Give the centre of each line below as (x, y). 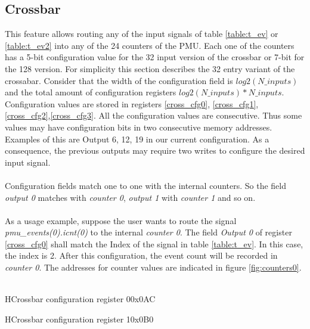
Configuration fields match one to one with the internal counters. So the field (146, 185)
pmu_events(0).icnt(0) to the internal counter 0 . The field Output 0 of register (148, 232)
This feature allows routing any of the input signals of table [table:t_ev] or (142, 34)
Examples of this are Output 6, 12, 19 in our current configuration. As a (137, 139)
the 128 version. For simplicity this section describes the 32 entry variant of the (150, 68)
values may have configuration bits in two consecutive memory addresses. (139, 127)
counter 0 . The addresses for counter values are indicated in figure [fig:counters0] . (153, 267)
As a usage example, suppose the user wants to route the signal (121, 220)
